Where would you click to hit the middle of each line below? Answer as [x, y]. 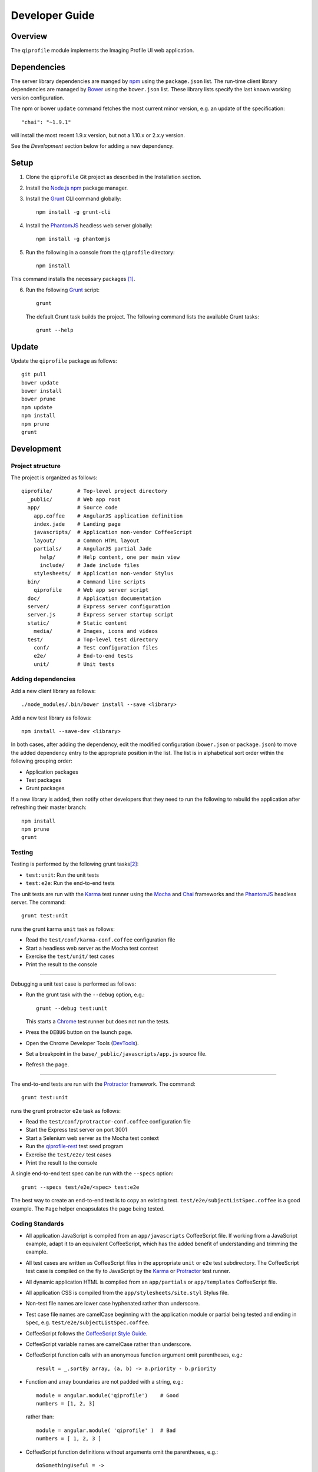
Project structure [36, 466]
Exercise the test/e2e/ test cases [69, 1155]
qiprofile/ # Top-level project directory [95, 491]
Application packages [52, 772]
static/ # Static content [77, 623]
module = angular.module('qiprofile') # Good [107, 1395]
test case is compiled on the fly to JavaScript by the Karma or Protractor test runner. [128, 1271]
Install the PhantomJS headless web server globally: [89, 225]
